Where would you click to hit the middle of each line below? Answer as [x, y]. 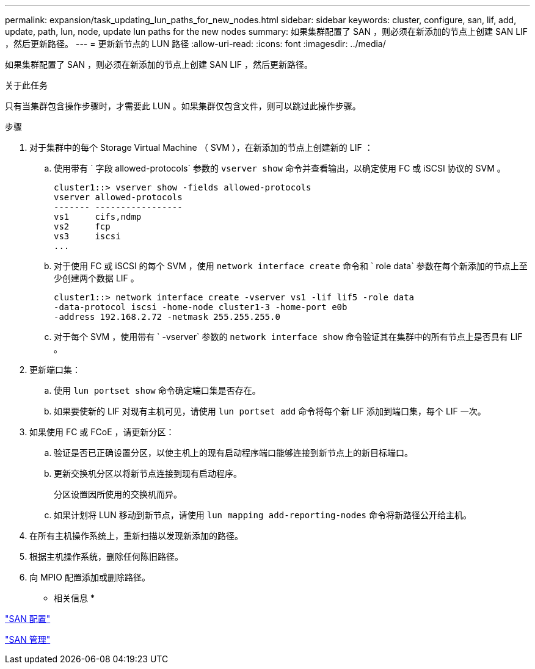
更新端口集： [55, 370]
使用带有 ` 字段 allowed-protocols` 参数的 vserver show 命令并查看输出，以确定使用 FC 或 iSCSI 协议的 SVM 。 [280, 168]
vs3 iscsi [87, 236]
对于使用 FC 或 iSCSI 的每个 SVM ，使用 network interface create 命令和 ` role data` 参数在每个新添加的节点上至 [291, 266]
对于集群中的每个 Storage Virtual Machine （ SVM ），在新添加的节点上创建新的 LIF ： [201, 147]
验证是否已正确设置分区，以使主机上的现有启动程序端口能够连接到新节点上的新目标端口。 [233, 453]
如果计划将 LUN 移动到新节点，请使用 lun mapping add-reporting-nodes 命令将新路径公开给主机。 [263, 515]
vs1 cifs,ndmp [98, 217]
